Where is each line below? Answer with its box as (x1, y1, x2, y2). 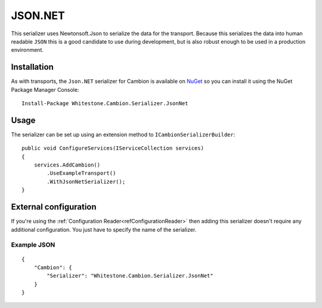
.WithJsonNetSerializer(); (47, 178, 126, 185)
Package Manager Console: (11, 86, 79, 93)
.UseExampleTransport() (47, 170, 116, 177)
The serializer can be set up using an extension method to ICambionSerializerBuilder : (11, 131, 236, 138)
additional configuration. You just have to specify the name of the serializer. (11, 226, 197, 233)
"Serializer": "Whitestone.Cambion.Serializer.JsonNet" (47, 272, 214, 279)
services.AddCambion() (33, 162, 101, 168)
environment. (11, 47, 44, 54)
